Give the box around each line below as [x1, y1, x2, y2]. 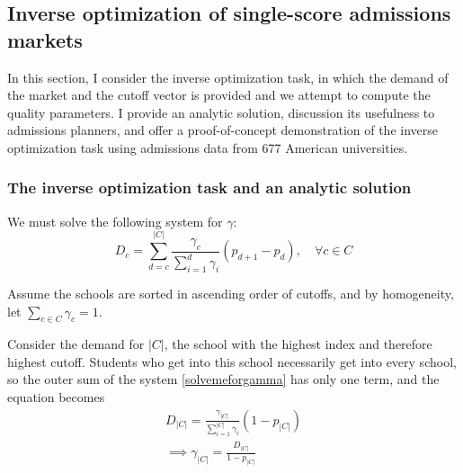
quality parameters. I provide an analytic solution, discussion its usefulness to [7, 103, 435, 121]
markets [7, 25, 83, 53]
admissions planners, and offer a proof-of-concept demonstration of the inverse [7, 120, 438, 139]
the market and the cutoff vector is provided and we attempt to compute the [7, 85, 431, 104]
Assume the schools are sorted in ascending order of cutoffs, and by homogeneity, [7, 283, 454, 302]
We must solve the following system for [7, 211, 223, 230]
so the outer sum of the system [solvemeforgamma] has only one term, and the [7, 370, 440, 388]
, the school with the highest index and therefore [164, 335, 432, 353]
